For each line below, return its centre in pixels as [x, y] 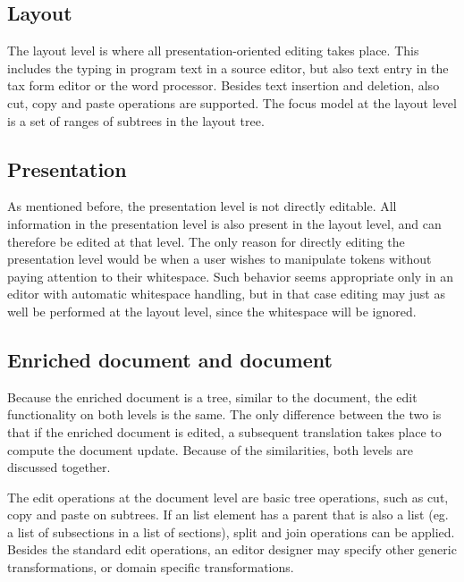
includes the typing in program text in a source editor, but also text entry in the [228, 67]
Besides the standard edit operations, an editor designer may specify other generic [232, 549]
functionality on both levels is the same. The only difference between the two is [224, 414]
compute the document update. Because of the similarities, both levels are [210, 449]
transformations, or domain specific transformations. [151, 567]
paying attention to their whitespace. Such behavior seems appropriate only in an [230, 276]
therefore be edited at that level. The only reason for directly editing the [206, 241]
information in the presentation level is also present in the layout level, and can [224, 223]
